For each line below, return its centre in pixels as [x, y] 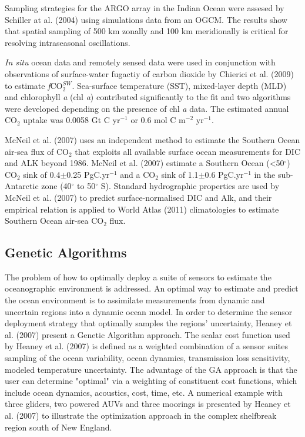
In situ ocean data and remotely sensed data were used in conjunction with [140, 62]
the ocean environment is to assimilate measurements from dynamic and [135, 300]
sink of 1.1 [180, 174]
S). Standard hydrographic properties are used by [190, 186]
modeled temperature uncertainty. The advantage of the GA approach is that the [151, 369]
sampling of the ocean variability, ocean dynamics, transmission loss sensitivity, [148, 358]
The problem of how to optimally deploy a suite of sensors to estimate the [138, 277]
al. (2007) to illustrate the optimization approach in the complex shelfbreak [141, 416]
